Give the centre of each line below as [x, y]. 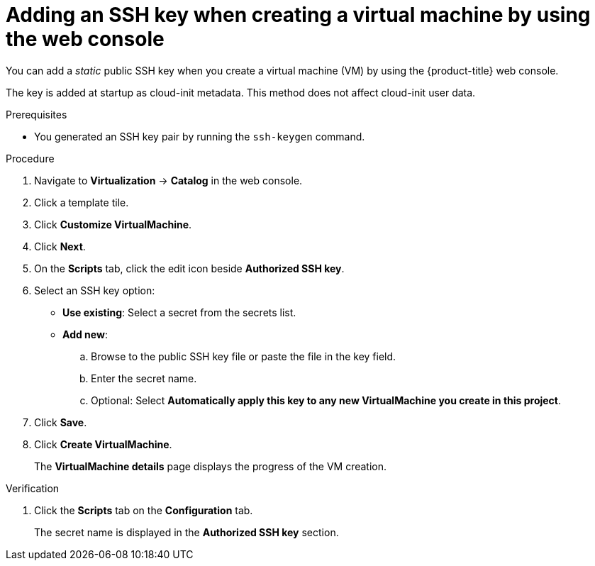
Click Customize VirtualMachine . [113, 224]
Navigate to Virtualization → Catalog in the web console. [168, 180]
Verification [33, 488]
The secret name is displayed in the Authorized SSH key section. [187, 532]
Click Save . [61, 422]
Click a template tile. [82, 202]
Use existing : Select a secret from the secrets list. [179, 312]
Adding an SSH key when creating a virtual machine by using [298, 15]
